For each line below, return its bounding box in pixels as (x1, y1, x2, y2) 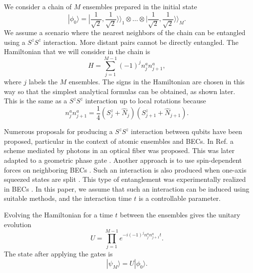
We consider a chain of (4, 1, 72, 11)
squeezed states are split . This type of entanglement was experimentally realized (4, 174, 246, 184)
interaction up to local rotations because (85, 96, 206, 106)
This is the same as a (4, 96, 67, 106)
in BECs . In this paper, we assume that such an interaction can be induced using (4, 183, 250, 194)
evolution (4, 219, 32, 229)
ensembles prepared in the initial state (83, 1, 197, 11)
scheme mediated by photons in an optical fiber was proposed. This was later (4, 145, 235, 156)
